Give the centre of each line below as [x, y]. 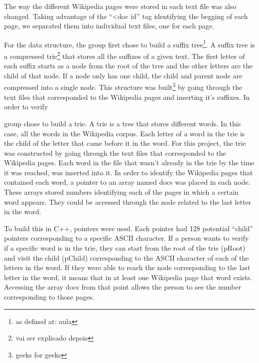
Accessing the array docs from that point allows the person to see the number [123, 287]
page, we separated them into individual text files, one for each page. [109, 26]
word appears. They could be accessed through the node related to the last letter [128, 201]
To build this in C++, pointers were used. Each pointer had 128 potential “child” [129, 228]
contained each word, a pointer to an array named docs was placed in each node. [127, 182]
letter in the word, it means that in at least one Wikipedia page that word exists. [128, 277]
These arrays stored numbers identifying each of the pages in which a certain [121, 192]
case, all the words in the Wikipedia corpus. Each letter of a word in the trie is [125, 133]
